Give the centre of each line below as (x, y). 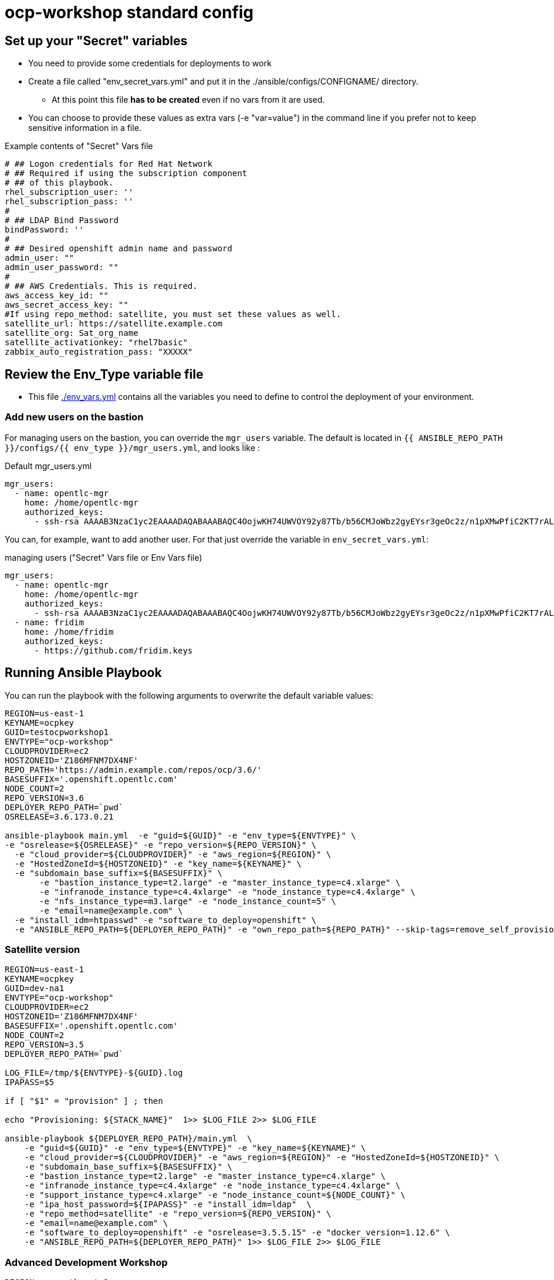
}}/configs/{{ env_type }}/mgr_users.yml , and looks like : (132, 447)
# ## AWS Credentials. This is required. (101, 286)
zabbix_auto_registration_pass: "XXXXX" (99, 352)
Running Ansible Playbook (83, 673)
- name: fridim (49, 622)
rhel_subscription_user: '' (69, 192)
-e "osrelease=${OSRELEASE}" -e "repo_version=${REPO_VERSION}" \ (161, 845)
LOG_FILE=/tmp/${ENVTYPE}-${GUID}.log (94, 1073)
